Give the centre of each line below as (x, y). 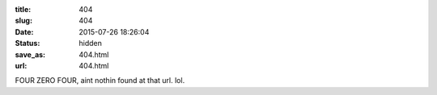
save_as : (30, 54)
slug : (23, 21)
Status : (28, 43)
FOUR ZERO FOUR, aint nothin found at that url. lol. (100, 81)
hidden (91, 43)
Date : (24, 31)
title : (23, 9)
